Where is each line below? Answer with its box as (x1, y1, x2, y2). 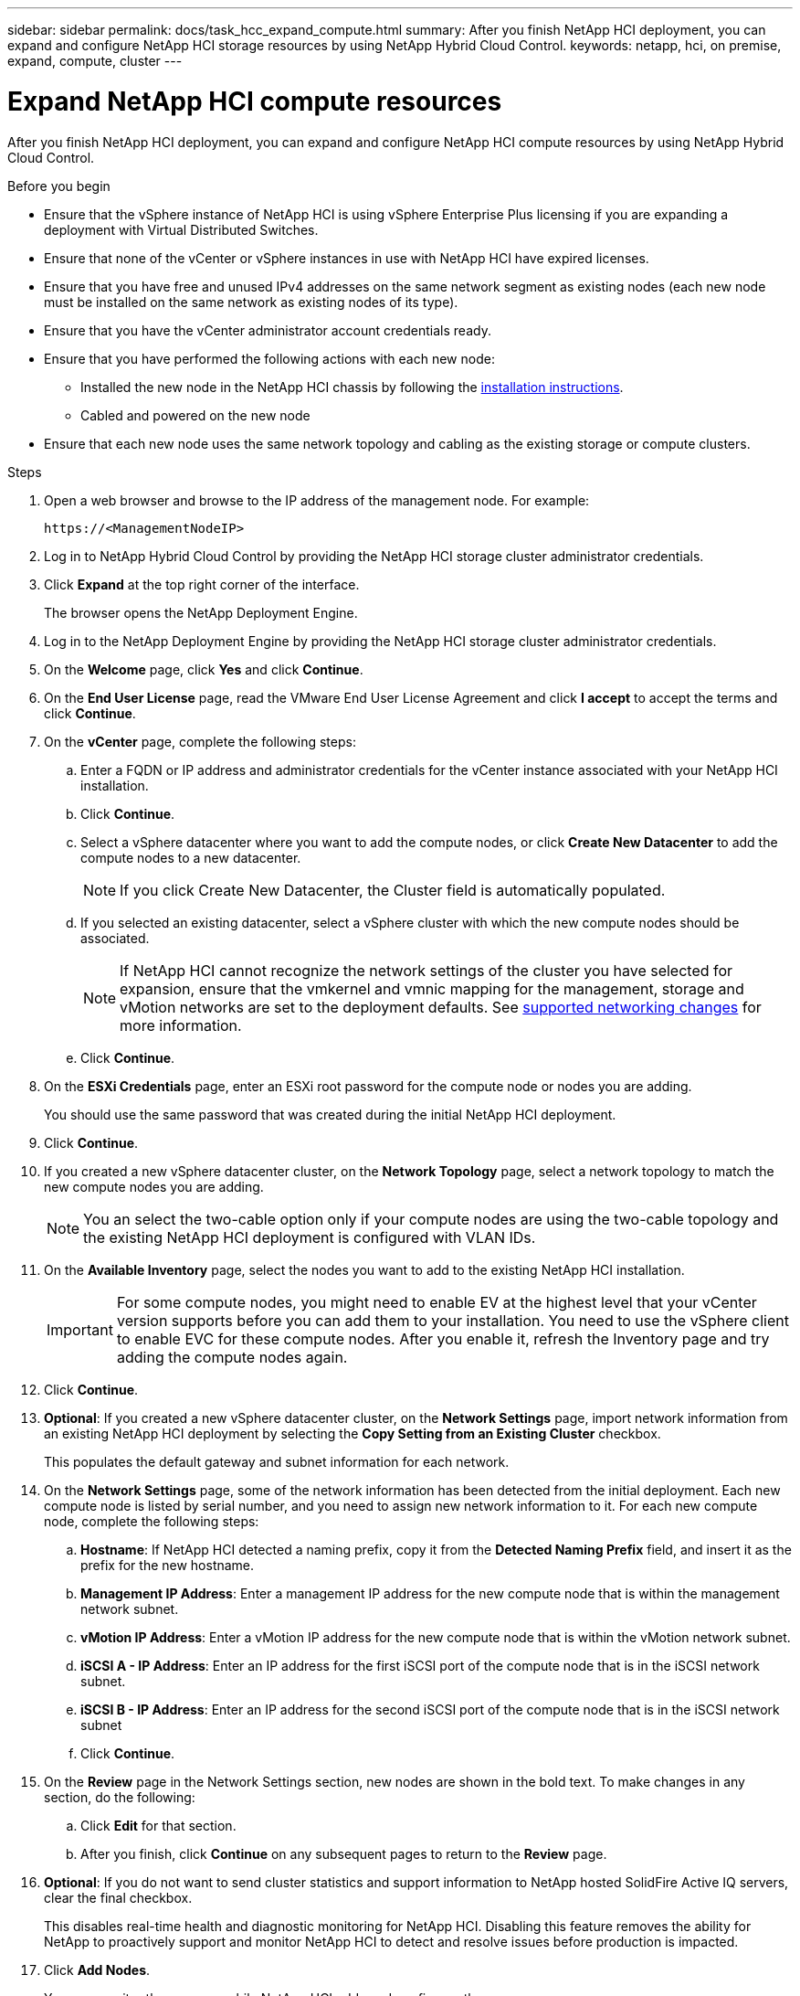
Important (47, 1320, 113, 1339)
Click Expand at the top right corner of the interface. (44, 576, 360, 592)
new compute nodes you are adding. (44, 1178, 264, 1194)
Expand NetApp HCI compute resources (7, 85, 502, 117)
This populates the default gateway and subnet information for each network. (44, 1453, 510, 1470)
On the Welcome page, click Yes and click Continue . (44, 661, 363, 677)
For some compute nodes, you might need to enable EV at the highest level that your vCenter (116, 1292, 757, 1311)
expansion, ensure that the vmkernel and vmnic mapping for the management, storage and (120, 979, 744, 998)
